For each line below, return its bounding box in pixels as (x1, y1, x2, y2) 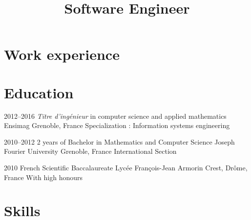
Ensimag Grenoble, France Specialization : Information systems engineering (4, 120, 230, 130)
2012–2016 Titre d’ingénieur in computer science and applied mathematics (4, 110, 227, 121)
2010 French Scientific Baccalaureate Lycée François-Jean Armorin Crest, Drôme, (4, 163, 248, 173)
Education (4, 82, 74, 102)
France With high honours (4, 172, 83, 182)
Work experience (4, 44, 120, 64)
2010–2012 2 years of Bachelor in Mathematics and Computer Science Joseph (4, 136, 235, 147)
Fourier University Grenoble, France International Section (4, 146, 177, 156)
